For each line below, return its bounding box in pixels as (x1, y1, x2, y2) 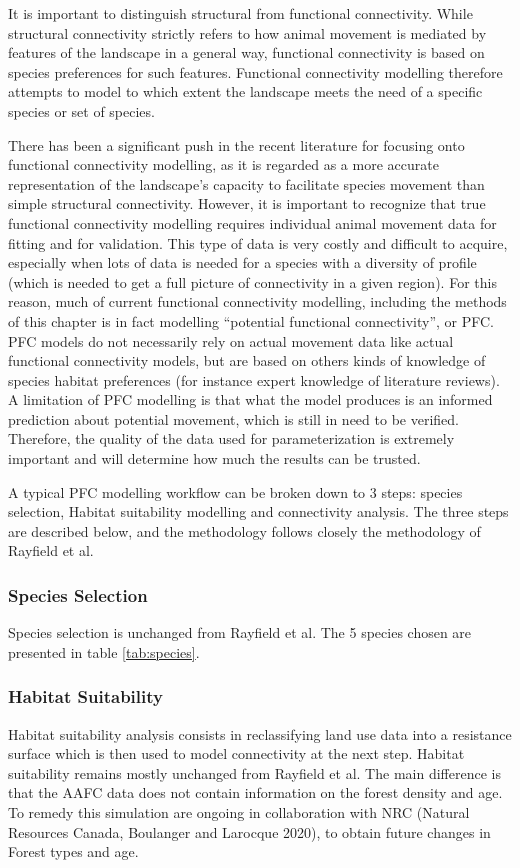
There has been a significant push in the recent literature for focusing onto (8, 134, 465, 155)
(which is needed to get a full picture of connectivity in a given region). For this (8, 271, 497, 292)
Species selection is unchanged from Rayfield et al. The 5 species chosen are (8, 622, 472, 643)
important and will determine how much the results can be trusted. (8, 448, 421, 469)
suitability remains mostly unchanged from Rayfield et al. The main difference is (8, 762, 501, 783)
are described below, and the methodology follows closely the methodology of (8, 520, 481, 541)
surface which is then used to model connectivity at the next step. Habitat (8, 743, 465, 764)
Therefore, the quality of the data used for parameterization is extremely (8, 428, 455, 449)
